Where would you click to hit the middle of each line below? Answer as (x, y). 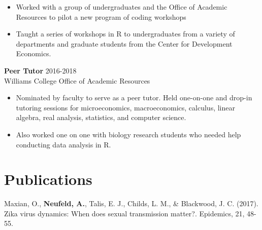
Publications (48, 179)
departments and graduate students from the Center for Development (124, 43)
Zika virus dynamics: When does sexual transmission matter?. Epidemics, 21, (124, 213)
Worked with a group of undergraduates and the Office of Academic (122, 7)
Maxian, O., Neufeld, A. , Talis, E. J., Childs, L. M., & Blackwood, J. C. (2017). (131, 203)
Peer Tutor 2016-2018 (40, 70)
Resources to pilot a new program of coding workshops (101, 16)
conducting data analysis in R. (63, 144)
